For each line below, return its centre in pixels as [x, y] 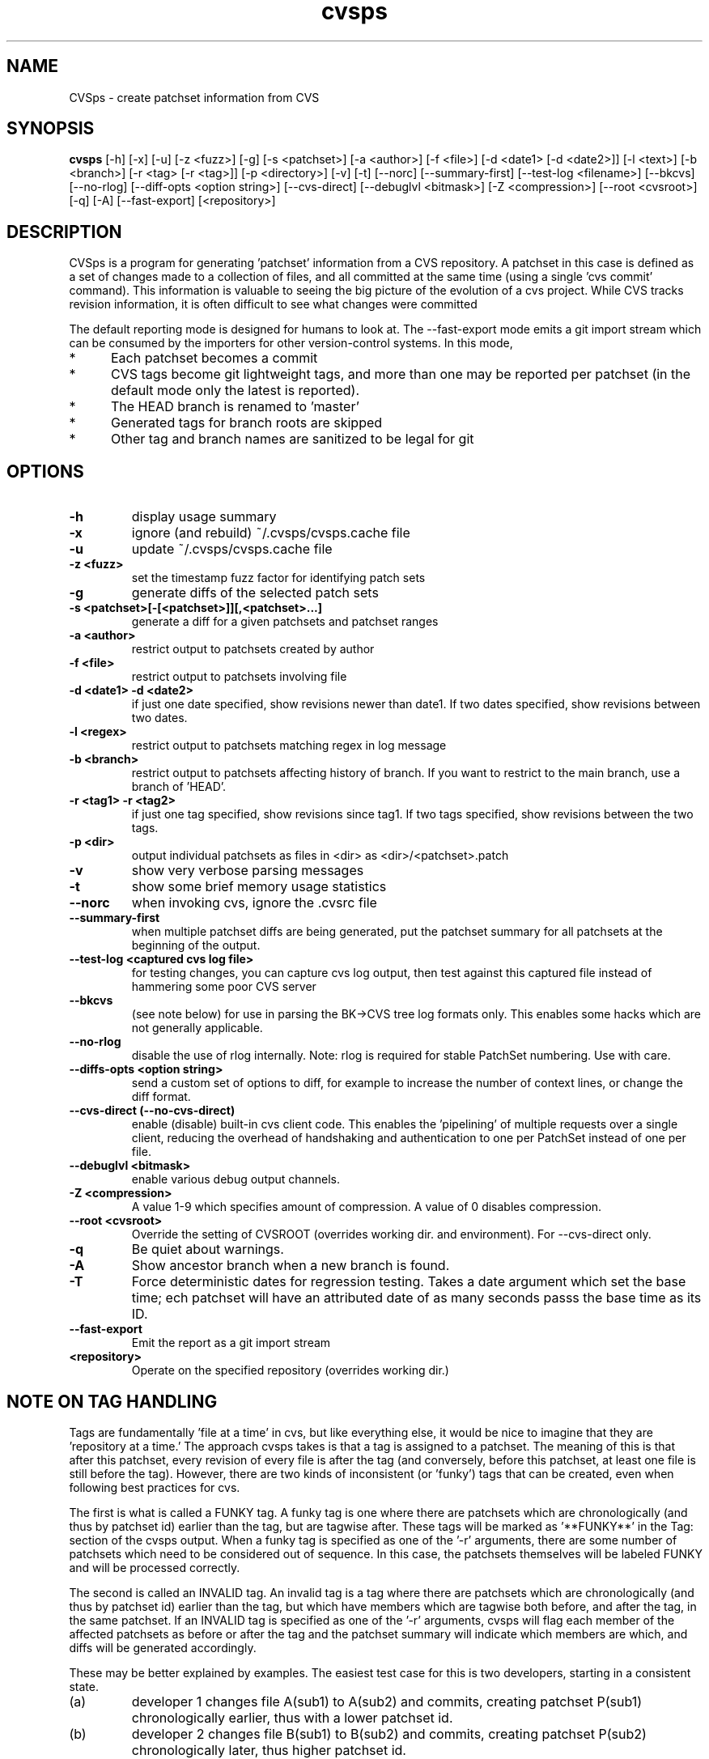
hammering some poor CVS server [224, 987]
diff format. [161, 1097]
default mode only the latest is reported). [235, 391]
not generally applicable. [197, 1028]
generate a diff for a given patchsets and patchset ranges [285, 622]
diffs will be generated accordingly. [163, 1647]
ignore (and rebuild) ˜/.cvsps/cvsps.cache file [271, 533]
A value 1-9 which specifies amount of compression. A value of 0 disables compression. [367, 1207]
